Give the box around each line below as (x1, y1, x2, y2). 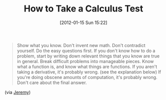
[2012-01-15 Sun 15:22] (59, 19, 107, 25)
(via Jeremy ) (4, 89, 31, 95)
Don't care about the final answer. (16, 79, 87, 85)
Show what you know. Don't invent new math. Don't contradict (16, 42, 145, 48)
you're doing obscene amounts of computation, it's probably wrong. (16, 74, 158, 80)
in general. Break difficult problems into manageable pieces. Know (16, 58, 154, 64)
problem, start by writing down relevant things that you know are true (16, 53, 160, 59)
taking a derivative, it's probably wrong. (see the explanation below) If (16, 68, 161, 75)
